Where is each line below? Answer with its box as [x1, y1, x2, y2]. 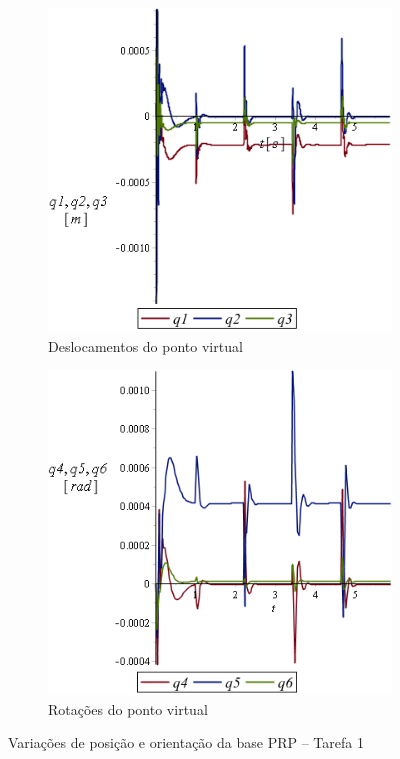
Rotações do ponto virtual [48, 698, 208, 719]
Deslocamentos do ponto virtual [48, 335, 243, 356]
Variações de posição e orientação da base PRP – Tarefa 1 [8, 732, 364, 753]
